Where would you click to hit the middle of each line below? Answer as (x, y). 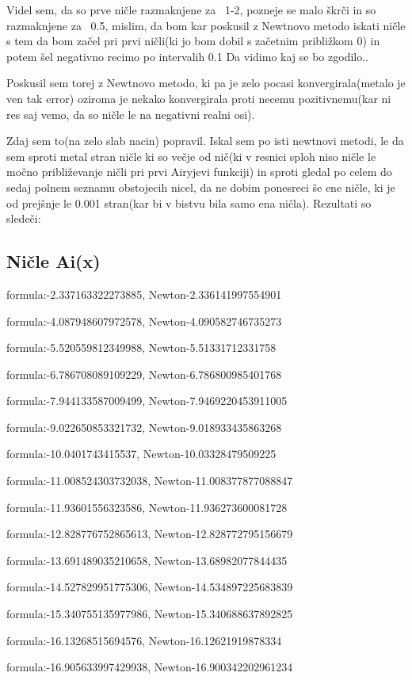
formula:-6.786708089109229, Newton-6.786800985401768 (144, 374)
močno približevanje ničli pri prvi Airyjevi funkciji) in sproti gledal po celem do (199, 172)
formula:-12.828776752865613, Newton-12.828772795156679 (150, 534)
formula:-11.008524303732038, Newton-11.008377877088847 (150, 481)
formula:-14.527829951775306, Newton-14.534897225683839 (150, 587)
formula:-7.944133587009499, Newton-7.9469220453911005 (147, 401)
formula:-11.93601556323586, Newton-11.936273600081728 (147, 507)
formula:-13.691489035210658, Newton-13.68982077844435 (147, 560)
